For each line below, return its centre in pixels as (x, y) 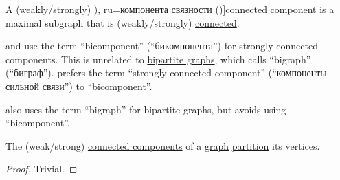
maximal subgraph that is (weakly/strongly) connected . (123, 22)
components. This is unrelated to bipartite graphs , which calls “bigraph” (158, 59)
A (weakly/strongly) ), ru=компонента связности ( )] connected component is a (170, 9)
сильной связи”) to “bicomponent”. (79, 86)
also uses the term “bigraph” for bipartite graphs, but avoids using (146, 109)
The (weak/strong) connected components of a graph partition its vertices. (163, 145)
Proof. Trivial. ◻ (42, 169)
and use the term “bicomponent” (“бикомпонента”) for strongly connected (162, 46)
